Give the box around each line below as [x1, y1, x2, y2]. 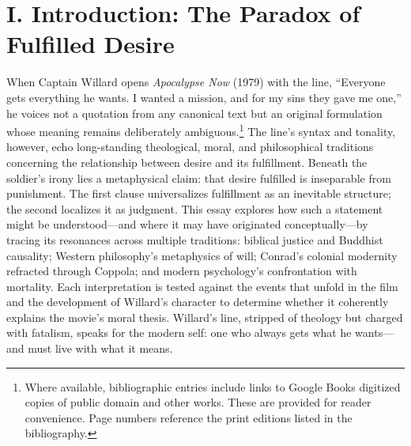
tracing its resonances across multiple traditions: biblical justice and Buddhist [6, 231, 383, 248]
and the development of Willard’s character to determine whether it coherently [6, 293, 389, 310]
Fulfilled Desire [6, 28, 175, 60]
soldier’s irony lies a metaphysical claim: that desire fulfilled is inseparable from [6, 169, 391, 186]
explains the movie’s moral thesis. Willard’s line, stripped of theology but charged [6, 308, 403, 325]
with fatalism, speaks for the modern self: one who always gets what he [6, 324, 352, 341]
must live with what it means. [28, 340, 173, 357]
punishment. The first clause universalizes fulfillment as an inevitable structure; [6, 185, 391, 202]
